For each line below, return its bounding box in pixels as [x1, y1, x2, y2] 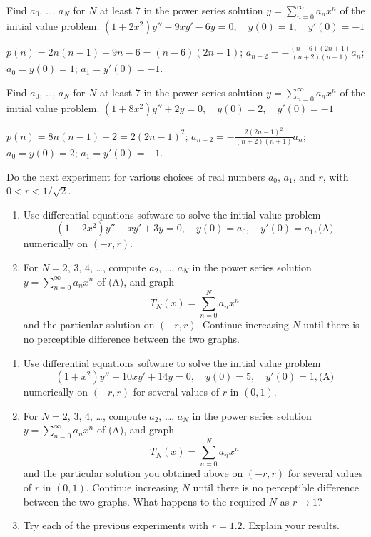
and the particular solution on [23, 317, 155, 332]
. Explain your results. [242, 518, 340, 533]
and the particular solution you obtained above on [23, 466, 243, 481]
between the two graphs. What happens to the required [23, 493, 266, 508]
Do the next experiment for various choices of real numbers [6, 169, 265, 184]
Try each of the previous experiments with [23, 518, 209, 533]
